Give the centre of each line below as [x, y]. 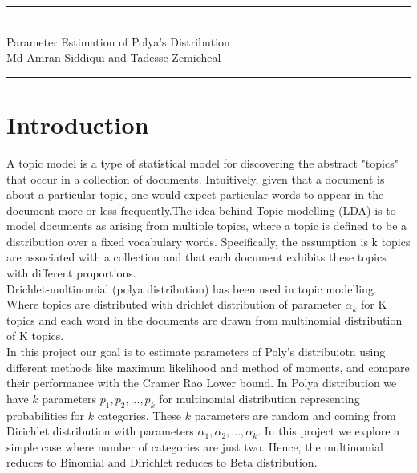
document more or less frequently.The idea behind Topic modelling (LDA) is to [201, 210]
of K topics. [35, 336]
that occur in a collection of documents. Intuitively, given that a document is [196, 178]
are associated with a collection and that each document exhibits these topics [196, 257]
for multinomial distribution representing [259, 398]
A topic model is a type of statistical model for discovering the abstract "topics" [202, 162]
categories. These [140, 415]
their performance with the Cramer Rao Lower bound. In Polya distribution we [202, 383]
